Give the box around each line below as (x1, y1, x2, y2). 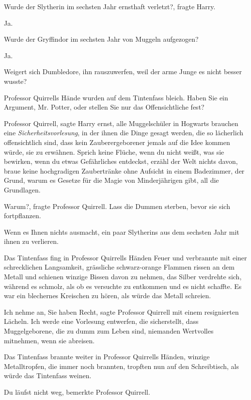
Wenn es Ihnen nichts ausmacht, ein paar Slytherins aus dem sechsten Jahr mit (4, 226, 239, 237)
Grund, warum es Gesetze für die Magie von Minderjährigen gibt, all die (4, 175, 219, 185)
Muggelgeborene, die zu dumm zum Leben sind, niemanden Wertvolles (4, 326, 214, 336)
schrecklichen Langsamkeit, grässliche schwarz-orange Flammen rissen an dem (4, 262, 235, 272)
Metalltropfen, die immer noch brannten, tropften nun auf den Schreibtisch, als (4, 361, 239, 371)
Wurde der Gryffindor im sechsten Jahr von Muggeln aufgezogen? (4, 34, 199, 44)
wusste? (4, 76, 27, 86)
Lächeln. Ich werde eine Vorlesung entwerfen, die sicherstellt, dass (4, 316, 199, 326)
